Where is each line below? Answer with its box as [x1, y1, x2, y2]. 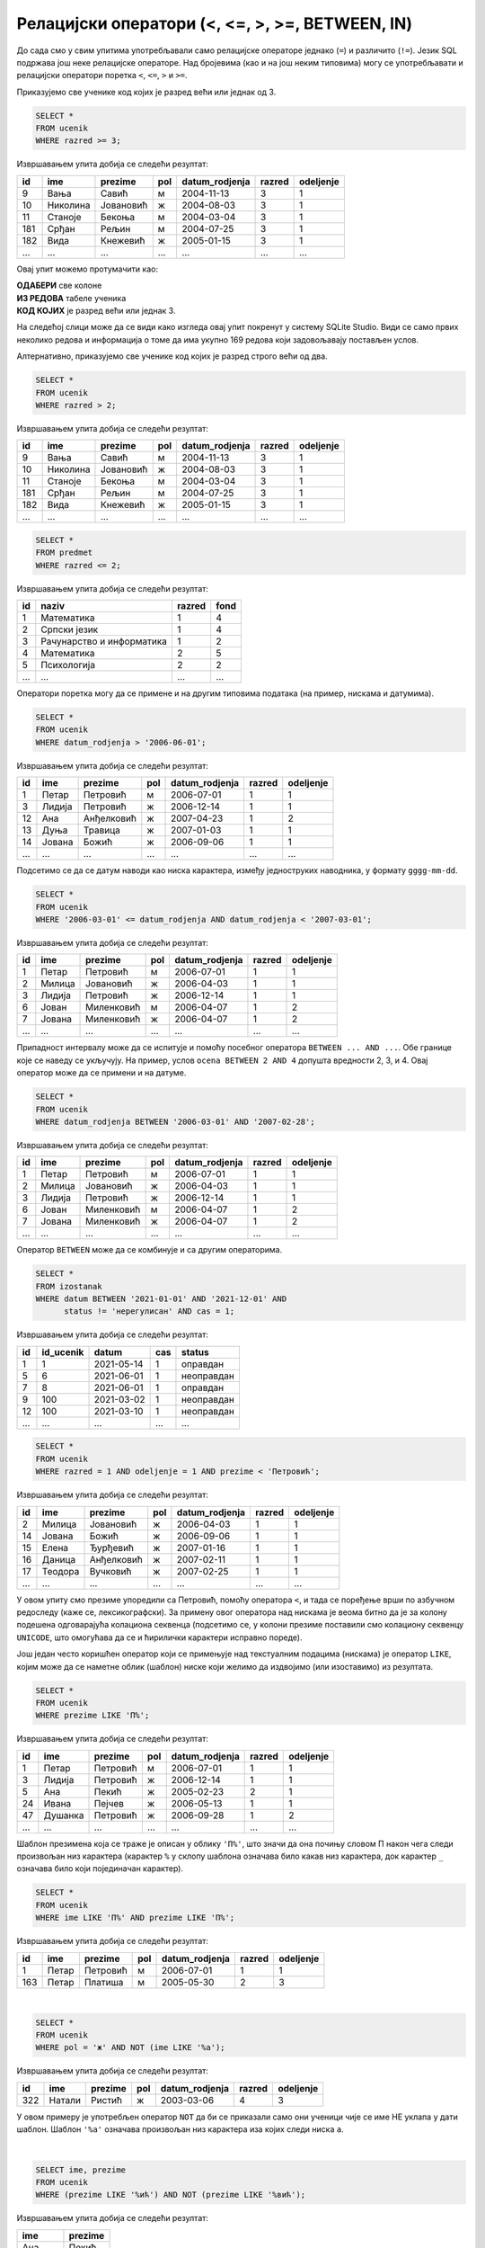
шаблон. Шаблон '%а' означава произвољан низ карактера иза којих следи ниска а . [16, 2124, 345, 2135]
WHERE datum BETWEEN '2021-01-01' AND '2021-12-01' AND [35, 1294, 287, 1304]
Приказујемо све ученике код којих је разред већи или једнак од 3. [16, 86, 277, 97]
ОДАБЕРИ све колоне [16, 280, 102, 291]
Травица [83, 824, 121, 836]
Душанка [43, 1808, 84, 1821]
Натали [48, 2093, 81, 2106]
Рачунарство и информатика [40, 635, 168, 647]
